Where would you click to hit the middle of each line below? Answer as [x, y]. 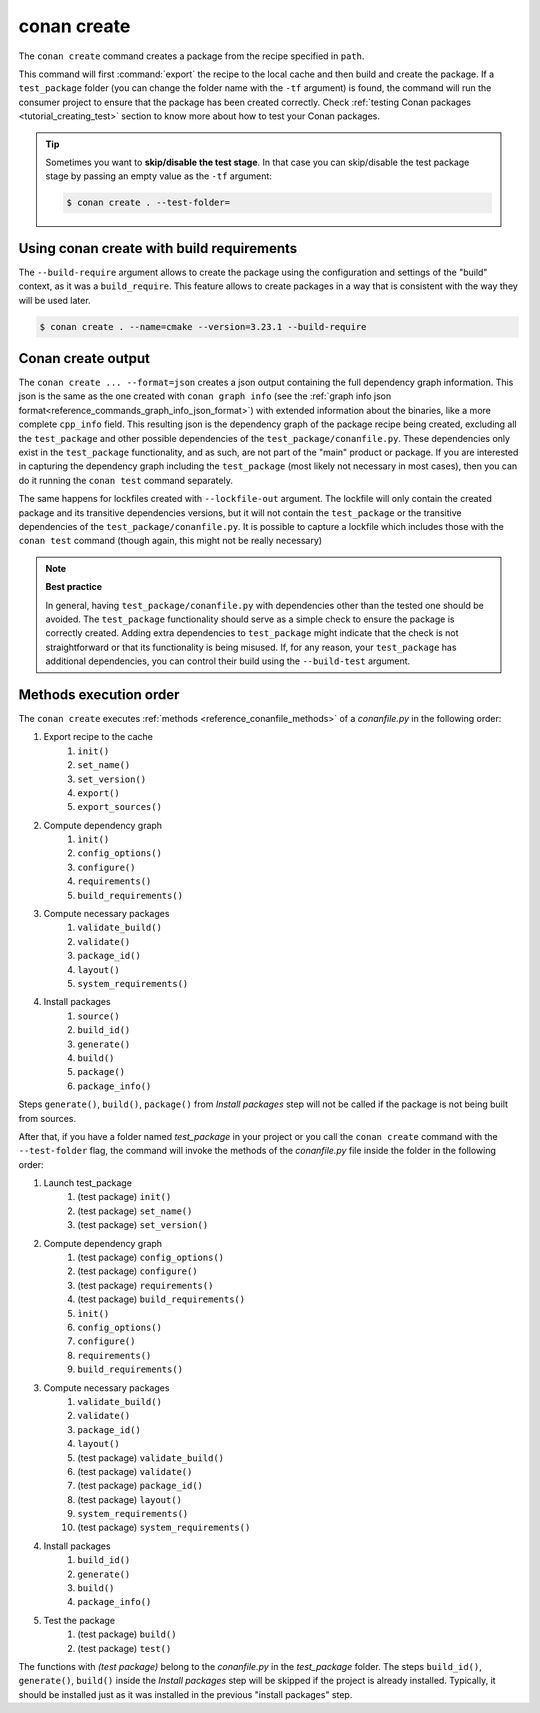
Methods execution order [99, 694]
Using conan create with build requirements [158, 248]
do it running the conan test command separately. [126, 480]
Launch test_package [87, 1183]
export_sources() [119, 807]
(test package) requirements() [145, 1285]
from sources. [47, 1118]
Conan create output [84, 358]
